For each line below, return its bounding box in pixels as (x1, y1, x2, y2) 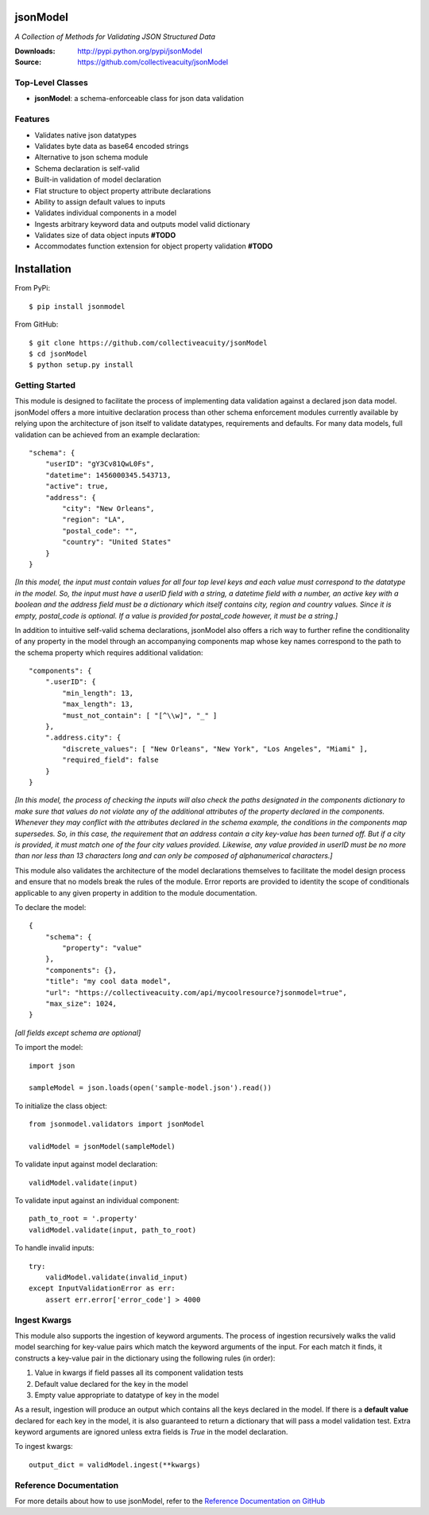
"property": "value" (62, 943, 142, 953)
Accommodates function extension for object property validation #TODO (34, 241, 273, 251)
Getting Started (14, 380, 75, 391)
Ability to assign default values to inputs (34, 197, 166, 206)
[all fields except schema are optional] (14, 1028, 141, 1037)
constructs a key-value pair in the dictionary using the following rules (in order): (14, 1353, 276, 1363)
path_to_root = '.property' (29, 1214, 138, 1224)
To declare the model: (14, 902, 87, 912)
